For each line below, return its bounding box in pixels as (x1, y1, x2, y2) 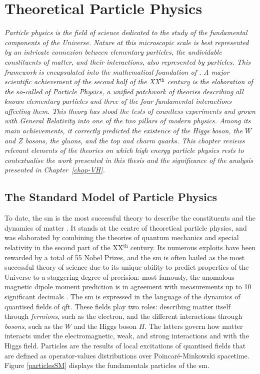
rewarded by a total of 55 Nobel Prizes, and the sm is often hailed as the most (4, 252, 245, 262)
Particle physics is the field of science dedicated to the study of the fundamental (4, 27, 247, 38)
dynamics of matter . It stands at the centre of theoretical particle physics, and (4, 222, 247, 233)
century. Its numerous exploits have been (130, 242, 256, 253)
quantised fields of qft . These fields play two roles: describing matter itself (4, 301, 230, 311)
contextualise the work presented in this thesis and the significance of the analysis (4, 154, 253, 165)
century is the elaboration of (167, 76, 253, 87)
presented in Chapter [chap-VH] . (4, 164, 105, 175)
